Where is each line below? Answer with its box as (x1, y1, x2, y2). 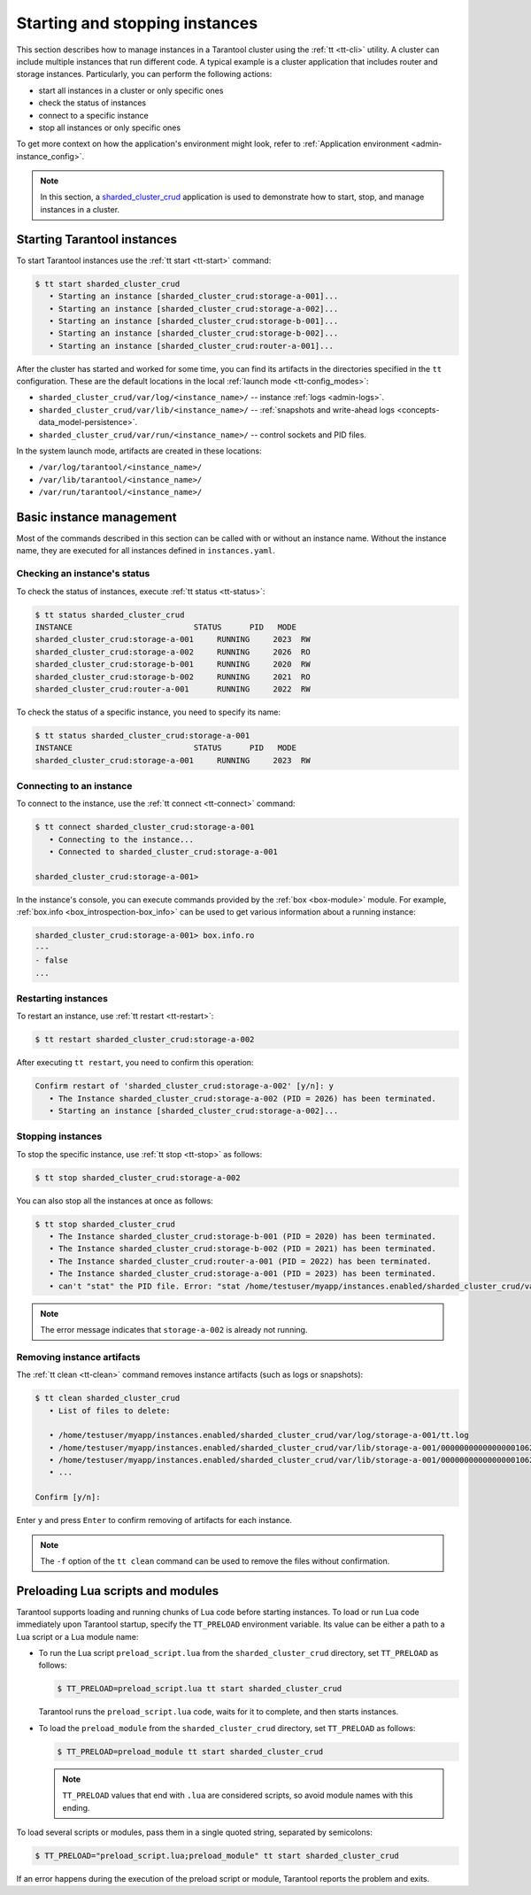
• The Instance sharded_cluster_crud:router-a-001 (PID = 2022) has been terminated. (49, 1256, 433, 1266)
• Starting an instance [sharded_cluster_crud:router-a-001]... (49, 341, 335, 351)
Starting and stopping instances (16, 13, 258, 33)
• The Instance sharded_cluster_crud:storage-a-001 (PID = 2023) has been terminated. (49, 1269, 437, 1279)
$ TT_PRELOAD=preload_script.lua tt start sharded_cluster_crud (57, 1683, 342, 1694)
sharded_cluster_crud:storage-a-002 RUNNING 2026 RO (35, 646, 311, 657)
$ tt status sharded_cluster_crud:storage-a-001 (35, 731, 250, 740)
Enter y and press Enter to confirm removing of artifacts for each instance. (16, 1515, 292, 1526)
